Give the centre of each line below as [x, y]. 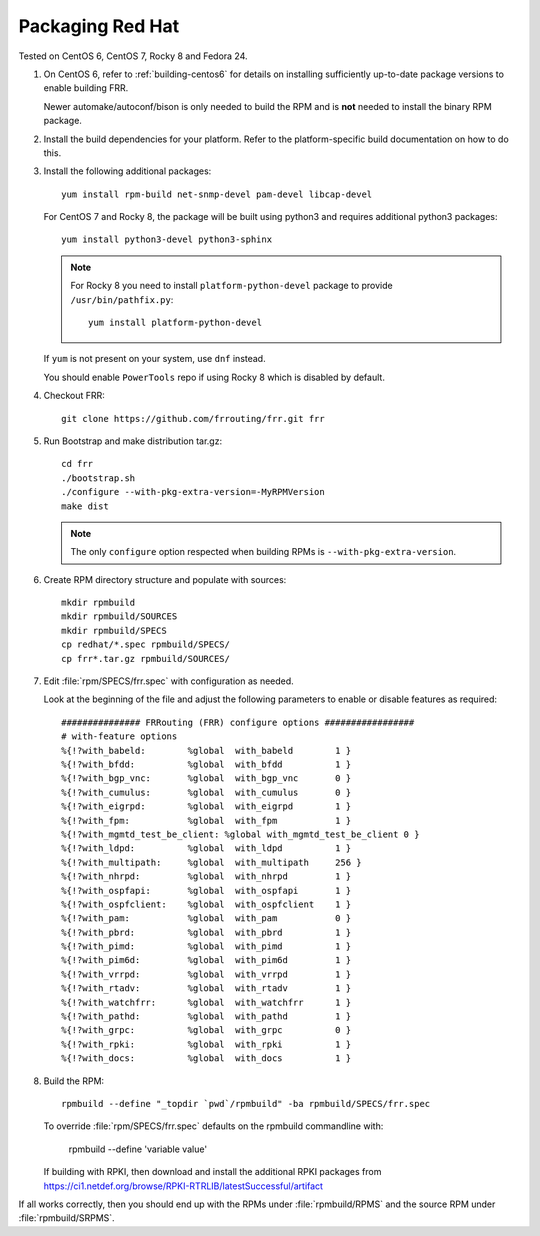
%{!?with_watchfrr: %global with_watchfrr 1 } [206, 1002]
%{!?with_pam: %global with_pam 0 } [206, 918]
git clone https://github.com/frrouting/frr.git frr [193, 418]
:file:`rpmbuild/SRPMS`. [66, 1218]
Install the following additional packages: [127, 171]
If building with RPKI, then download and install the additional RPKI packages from [212, 1172]
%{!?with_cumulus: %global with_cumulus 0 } [206, 792]
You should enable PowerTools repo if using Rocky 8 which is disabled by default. [214, 377]
